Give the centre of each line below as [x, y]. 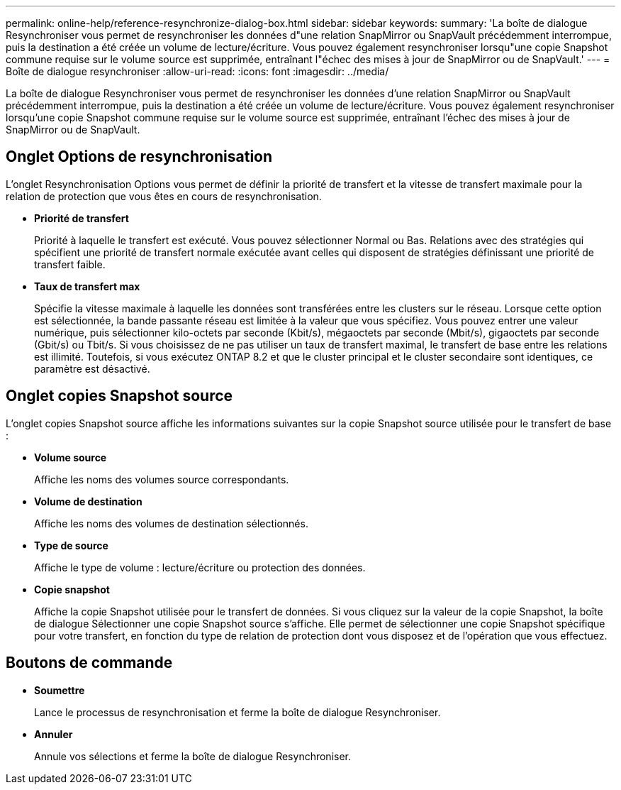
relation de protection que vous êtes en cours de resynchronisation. [164, 196]
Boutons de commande [89, 663]
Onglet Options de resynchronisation [139, 157]
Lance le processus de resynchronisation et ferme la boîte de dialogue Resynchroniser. [237, 712]
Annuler [54, 734]
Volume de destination [88, 501]
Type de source [71, 545]
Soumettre [60, 690]
